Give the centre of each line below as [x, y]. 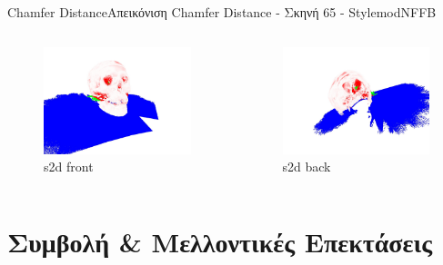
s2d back [307, 167]
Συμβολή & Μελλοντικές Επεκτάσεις [220, 241]
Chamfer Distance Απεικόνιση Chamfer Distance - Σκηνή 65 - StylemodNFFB [222, 12]
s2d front [69, 167]
